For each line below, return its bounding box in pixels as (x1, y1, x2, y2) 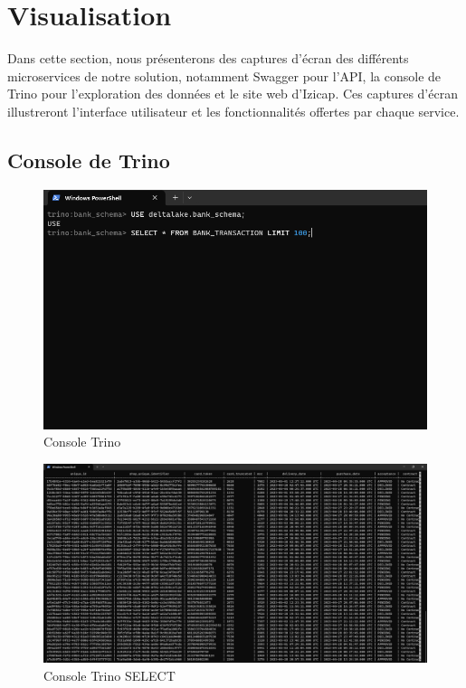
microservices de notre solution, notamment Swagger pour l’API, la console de (7, 66, 442, 85)
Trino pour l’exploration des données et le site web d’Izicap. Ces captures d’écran (7, 84, 458, 103)
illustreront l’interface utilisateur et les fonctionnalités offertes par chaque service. (7, 101, 460, 120)
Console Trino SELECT (43, 665, 176, 684)
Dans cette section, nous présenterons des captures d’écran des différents (7, 49, 409, 68)
